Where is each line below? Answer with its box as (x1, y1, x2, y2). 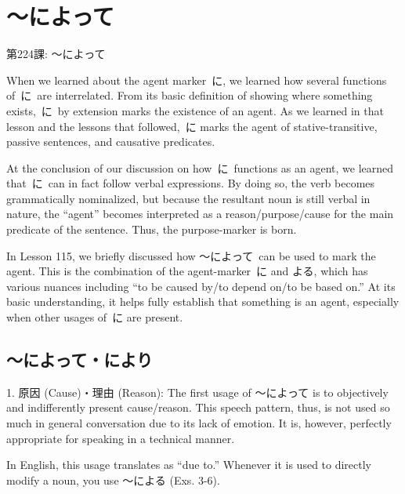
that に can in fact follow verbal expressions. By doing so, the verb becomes (6, 175, 375, 191)
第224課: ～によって (6, 45, 106, 62)
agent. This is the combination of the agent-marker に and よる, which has (6, 263, 368, 279)
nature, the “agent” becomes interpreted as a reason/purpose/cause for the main (6, 205, 394, 222)
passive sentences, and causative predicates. (6, 133, 215, 150)
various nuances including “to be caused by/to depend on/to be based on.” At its (6, 278, 396, 294)
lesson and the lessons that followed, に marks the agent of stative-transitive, (6, 118, 378, 134)
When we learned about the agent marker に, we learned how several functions (6, 71, 387, 88)
